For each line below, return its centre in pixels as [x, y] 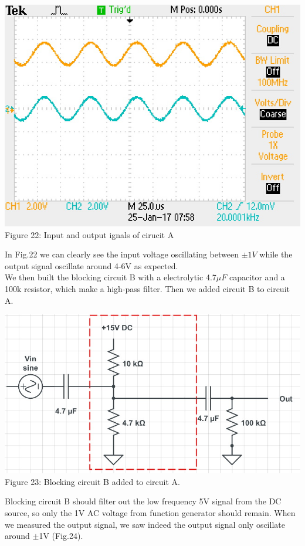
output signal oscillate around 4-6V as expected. [91, 265]
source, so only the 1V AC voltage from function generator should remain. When [150, 512]
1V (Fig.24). [61, 536]
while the [276, 254]
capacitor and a [257, 277]
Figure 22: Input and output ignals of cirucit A [89, 234]
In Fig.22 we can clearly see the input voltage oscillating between [122, 254]
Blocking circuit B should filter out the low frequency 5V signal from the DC [143, 501]
